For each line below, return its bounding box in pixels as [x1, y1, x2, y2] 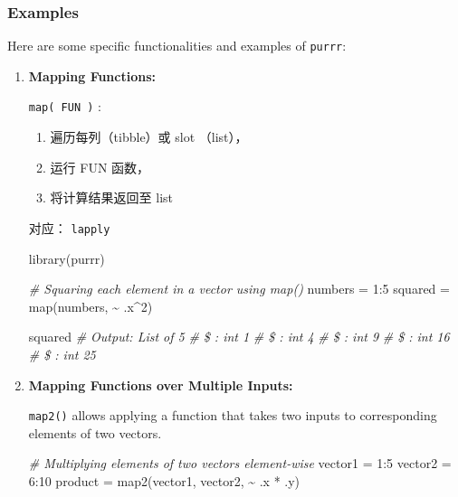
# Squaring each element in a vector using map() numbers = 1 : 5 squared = [28, 279, 450, 298]
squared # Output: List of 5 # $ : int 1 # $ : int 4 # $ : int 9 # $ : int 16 [28, 327, 450, 346]
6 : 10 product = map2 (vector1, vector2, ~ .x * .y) [28, 471, 301, 490]
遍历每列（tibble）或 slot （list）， [50, 127, 248, 146]
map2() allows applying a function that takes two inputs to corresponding [28, 406, 437, 425]
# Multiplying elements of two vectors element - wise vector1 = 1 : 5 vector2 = [28, 454, 452, 473]
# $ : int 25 [28, 344, 96, 363]
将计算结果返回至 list [50, 188, 174, 207]
